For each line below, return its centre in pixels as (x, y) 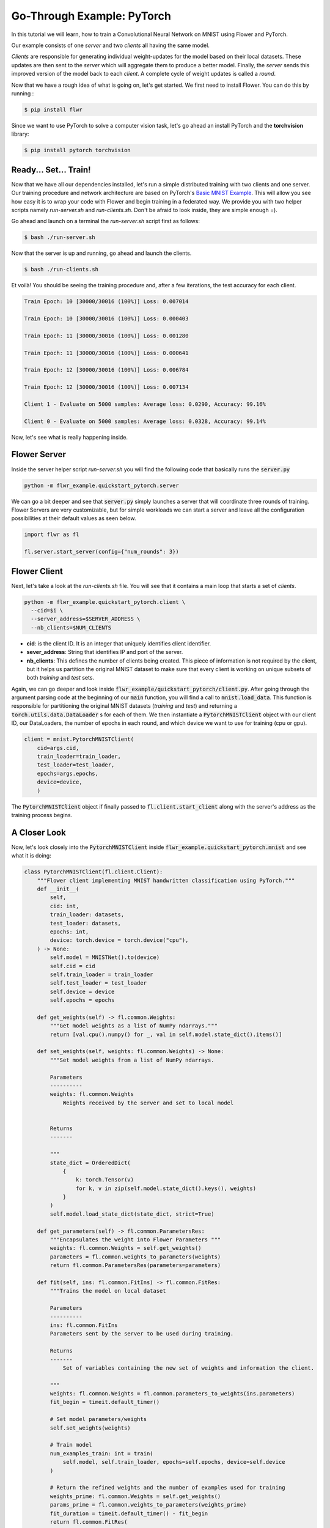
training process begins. (42, 815)
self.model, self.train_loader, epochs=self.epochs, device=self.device (174, 1462)
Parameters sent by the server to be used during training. (142, 1334)
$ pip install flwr (53, 109)
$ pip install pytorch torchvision (77, 150)
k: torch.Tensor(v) (105, 1180)
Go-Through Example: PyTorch (91, 16)
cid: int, (64, 906)
